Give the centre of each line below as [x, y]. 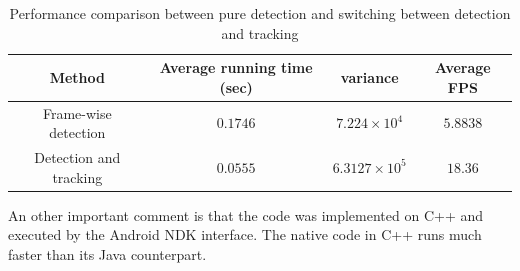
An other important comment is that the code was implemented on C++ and [246, 214]
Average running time [236, 67]
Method [77, 76]
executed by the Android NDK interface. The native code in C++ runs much [245, 234]
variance [369, 76]
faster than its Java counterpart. [107, 253]
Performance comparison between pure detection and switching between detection [260, 13]
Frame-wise [77, 112]
